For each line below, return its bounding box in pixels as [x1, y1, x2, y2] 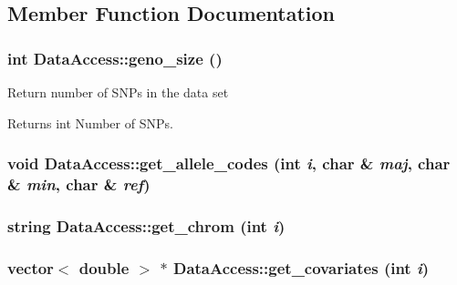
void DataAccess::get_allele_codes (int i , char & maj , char [7, 152, 451, 175]
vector [7, 256, 54, 279]
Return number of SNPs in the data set [7, 83, 229, 101]
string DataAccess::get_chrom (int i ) [7, 214, 286, 237]
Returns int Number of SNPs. [7, 113, 173, 132]
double [78, 256, 130, 279]
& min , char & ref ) [7, 173, 151, 196]
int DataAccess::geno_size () [7, 46, 223, 69]
